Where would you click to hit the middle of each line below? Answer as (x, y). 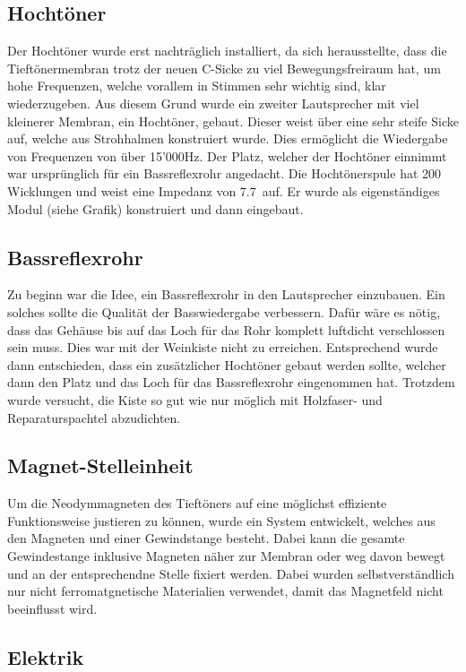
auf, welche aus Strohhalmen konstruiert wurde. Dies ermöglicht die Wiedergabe (228, 138)
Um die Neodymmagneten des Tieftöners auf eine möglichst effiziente (197, 503)
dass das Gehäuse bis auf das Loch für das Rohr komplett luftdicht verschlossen (226, 329)
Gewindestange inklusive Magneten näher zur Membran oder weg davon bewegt (226, 556)
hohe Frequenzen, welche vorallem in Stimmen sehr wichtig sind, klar (197, 86)
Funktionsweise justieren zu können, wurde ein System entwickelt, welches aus (221, 520)
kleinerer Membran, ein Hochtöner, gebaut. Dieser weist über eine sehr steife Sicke (233, 121)
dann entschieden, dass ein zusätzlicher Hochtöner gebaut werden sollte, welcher (227, 364)
